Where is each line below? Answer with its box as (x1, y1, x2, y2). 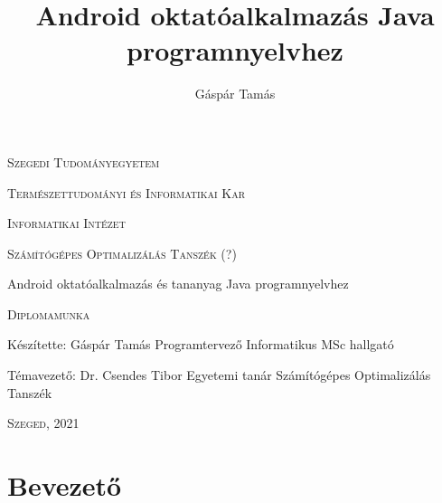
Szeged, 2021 (7, 413, 80, 432)
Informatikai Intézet (7, 214, 126, 233)
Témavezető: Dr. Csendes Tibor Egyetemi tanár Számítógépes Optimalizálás (7, 365, 431, 384)
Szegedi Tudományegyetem (7, 152, 160, 171)
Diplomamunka (7, 304, 90, 323)
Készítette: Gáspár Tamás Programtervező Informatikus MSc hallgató (7, 335, 394, 354)
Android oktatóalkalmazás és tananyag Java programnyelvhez (7, 274, 349, 293)
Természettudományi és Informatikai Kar (7, 183, 245, 202)
